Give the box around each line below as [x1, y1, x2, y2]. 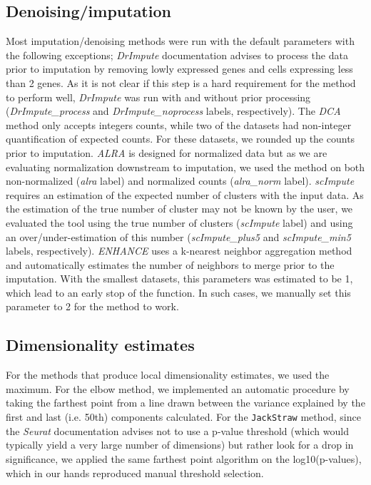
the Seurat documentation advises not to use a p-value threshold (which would [6, 423, 349, 438]
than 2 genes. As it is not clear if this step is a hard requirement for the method [6, 75, 356, 90]
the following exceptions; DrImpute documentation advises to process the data [6, 47, 348, 62]
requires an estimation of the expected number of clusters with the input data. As [6, 187, 364, 202]
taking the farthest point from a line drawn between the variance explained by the [6, 395, 365, 410]
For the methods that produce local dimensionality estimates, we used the [6, 367, 330, 382]
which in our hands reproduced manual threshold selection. [6, 465, 264, 480]
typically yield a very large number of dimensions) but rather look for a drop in [6, 437, 354, 452]
